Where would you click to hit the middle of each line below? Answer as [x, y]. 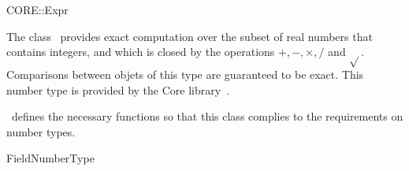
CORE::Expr [37, 9]
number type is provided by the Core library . [118, 89]
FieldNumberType [50, 158]
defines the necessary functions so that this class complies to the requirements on [207, 116]
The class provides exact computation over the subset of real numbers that [190, 36]
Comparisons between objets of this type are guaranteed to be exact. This [185, 74]
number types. [41, 131]
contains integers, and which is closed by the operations [141, 52]
